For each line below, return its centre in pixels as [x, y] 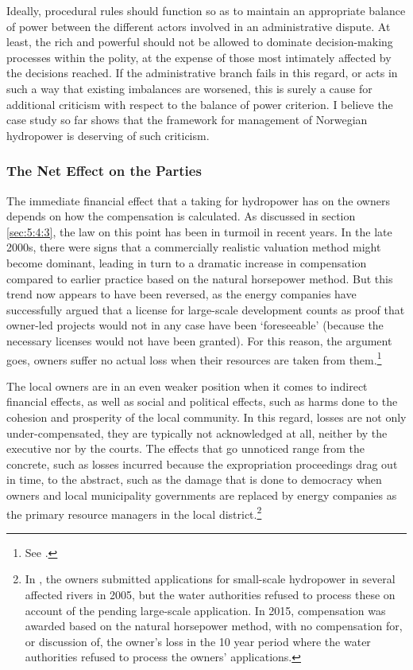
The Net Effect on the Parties [104, 171]
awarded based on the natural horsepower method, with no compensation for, [214, 626]
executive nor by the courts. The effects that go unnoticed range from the [185, 448]
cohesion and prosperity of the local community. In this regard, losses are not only [206, 417]
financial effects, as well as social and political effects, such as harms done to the [202, 401]
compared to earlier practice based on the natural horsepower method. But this [200, 278]
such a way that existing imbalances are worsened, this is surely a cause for [189, 88]
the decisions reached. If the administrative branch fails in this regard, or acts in [202, 73]
